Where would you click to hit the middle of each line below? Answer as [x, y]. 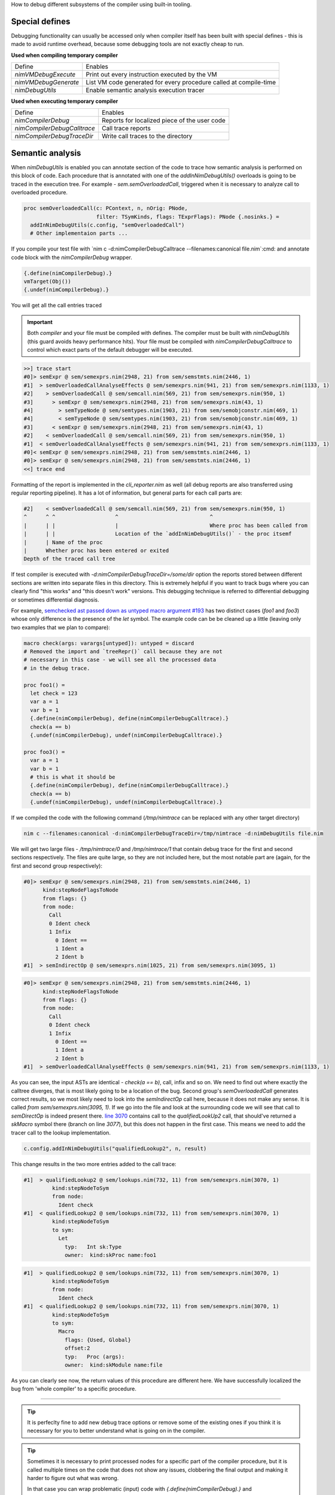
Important [40, 322]
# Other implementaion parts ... [79, 234]
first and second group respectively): [57, 866]
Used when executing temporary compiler [65, 101]
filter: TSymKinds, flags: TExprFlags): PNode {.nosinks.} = [188, 216]
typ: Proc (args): [95, 1357]
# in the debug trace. [57, 668]
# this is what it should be [73, 777]
